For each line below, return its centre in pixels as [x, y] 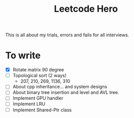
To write [23, 55]
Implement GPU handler [38, 98]
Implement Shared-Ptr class [42, 110]
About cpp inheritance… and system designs [60, 87]
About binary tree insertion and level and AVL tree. [66, 92]
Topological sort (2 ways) [40, 76]
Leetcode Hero [86, 9]
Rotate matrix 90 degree [38, 70]
